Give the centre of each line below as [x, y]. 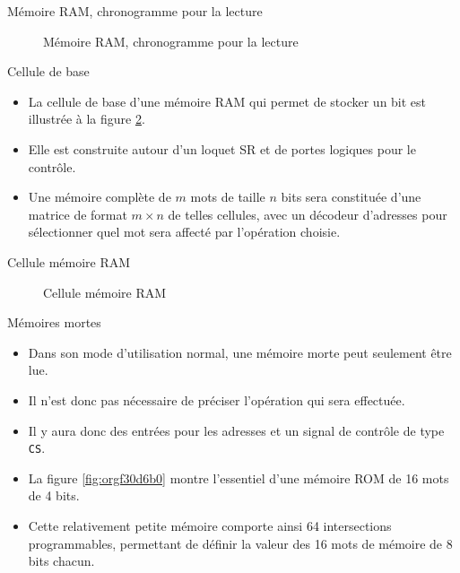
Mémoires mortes [54, 322]
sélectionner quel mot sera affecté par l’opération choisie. [184, 232]
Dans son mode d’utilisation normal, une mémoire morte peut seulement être [240, 352]
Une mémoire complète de [100, 197]
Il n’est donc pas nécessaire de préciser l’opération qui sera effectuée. [217, 399]
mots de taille [228, 197]
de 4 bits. [54, 495]
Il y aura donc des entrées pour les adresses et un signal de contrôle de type [236, 430]
